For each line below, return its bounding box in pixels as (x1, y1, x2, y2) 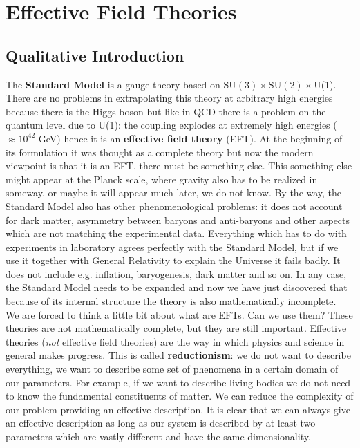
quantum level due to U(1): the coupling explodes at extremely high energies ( (6, 118, 337, 132)
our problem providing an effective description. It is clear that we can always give (6, 402, 350, 416)
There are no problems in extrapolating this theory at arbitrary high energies (6, 91, 333, 105)
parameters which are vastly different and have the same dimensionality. (6, 429, 311, 444)
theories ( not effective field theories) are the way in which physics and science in (6, 334, 345, 348)
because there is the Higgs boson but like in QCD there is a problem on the (6, 104, 326, 118)
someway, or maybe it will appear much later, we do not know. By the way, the (6, 185, 342, 200)
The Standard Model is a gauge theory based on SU (6, 77, 236, 91)
